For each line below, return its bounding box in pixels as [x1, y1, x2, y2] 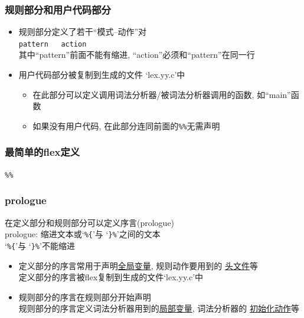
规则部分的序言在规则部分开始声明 [18, 290, 151, 303]
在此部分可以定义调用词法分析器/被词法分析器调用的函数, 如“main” [32, 88, 291, 100]
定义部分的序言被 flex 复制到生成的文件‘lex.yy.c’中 [18, 271, 204, 283]
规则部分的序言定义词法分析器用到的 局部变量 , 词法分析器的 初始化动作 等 [18, 302, 300, 314]
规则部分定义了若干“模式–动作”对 [18, 25, 147, 38]
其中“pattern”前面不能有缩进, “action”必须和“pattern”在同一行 [18, 48, 255, 61]
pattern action [18, 40, 87, 48]
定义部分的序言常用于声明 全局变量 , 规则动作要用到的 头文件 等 [18, 259, 259, 271]
